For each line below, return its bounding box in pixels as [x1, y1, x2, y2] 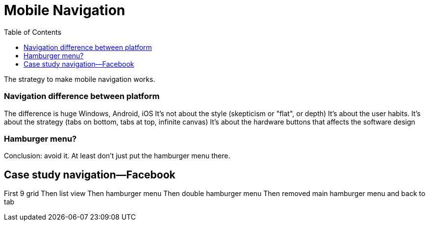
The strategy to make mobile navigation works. [4, 75, 155, 83]
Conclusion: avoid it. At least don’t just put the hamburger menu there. [4, 151, 230, 160]
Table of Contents [4, 27, 62, 36]
